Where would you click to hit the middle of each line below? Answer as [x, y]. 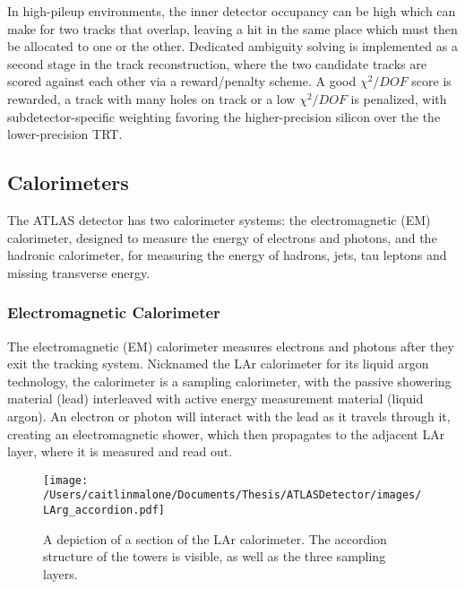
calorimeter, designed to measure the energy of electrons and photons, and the [222, 237]
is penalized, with [399, 98]
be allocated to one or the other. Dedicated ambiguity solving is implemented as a [232, 46]
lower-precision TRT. [65, 134]
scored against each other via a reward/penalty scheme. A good [182, 81]
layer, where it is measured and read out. [120, 451]
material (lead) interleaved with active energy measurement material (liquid [215, 398]
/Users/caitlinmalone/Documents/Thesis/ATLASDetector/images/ [232, 495]
